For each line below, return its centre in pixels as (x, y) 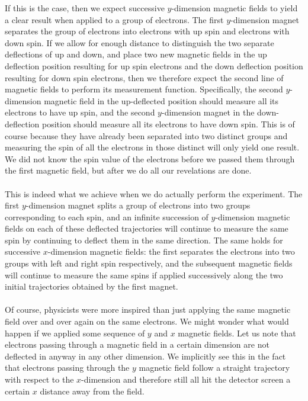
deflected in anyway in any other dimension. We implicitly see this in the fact (145, 356)
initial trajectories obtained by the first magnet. (92, 286)
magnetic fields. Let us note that (237, 333)
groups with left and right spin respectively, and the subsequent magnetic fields (149, 263)
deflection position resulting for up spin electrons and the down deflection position (154, 65)
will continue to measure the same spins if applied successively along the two (144, 275)
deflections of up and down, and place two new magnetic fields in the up (136, 54)
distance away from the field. (92, 391)
